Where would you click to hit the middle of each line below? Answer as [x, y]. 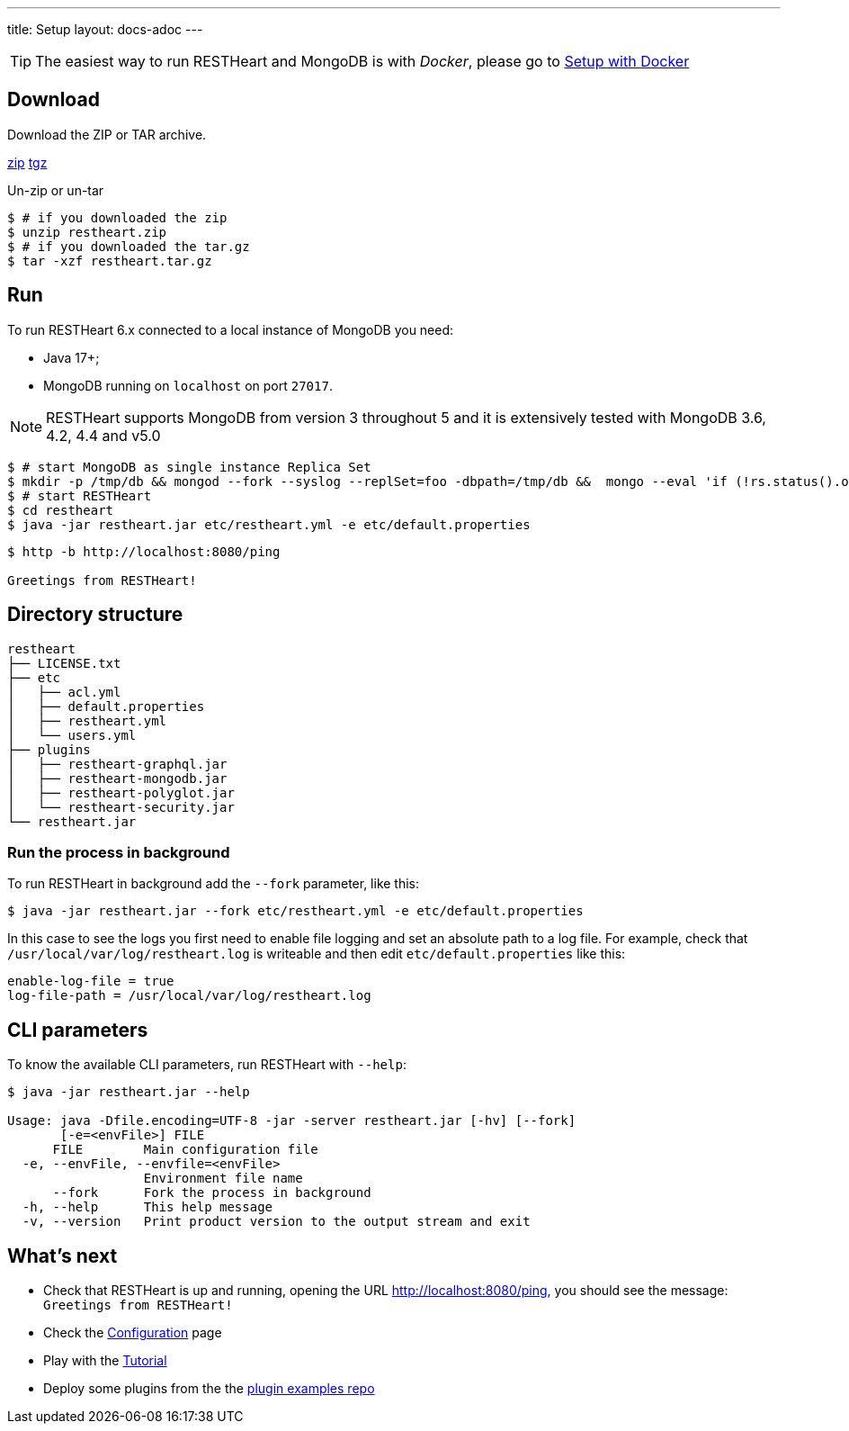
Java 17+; [71, 357]
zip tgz [27, 162]
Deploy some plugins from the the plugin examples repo [209, 1388]
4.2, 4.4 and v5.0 [103, 435]
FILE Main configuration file [185, 1150]
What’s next [63, 1255]
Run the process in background [119, 852]
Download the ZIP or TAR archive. [107, 134]
